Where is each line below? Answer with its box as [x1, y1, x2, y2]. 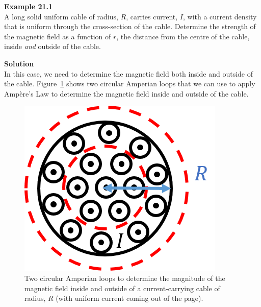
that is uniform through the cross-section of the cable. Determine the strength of [4, 21, 256, 32]
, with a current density [182, 11, 257, 21]
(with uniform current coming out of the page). [56, 293, 203, 303]
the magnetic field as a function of [4, 31, 111, 41]
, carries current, [126, 11, 178, 21]
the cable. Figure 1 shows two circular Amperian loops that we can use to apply [4, 78, 255, 89]
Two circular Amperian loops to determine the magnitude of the [24, 272, 225, 283]
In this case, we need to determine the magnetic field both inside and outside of [4, 68, 253, 79]
